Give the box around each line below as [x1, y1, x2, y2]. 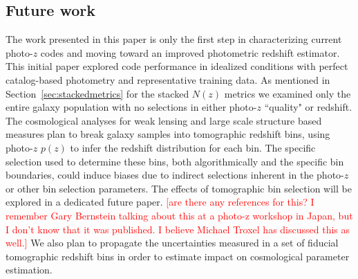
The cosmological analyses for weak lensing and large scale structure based [6, 113, 322, 127]
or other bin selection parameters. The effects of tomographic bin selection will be [6, 181, 352, 195]
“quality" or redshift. [264, 100, 352, 114]
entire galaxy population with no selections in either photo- [6, 100, 257, 114]
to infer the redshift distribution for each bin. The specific [70, 140, 316, 154]
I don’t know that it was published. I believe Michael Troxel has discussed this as [6, 222, 350, 236]
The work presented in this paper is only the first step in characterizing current [6, 32, 342, 46]
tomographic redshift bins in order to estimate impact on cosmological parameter [6, 249, 350, 263]
